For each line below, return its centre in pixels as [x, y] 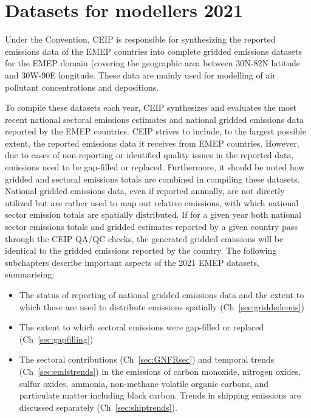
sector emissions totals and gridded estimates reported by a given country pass [151, 227]
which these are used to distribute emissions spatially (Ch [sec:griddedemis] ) [162, 306]
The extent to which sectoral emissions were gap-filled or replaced [142, 327]
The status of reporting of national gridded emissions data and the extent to [162, 294]
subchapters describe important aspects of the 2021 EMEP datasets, [132, 262]
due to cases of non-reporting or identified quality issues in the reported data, [149, 155]
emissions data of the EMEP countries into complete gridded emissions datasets [153, 51]
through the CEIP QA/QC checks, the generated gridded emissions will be [144, 238]
